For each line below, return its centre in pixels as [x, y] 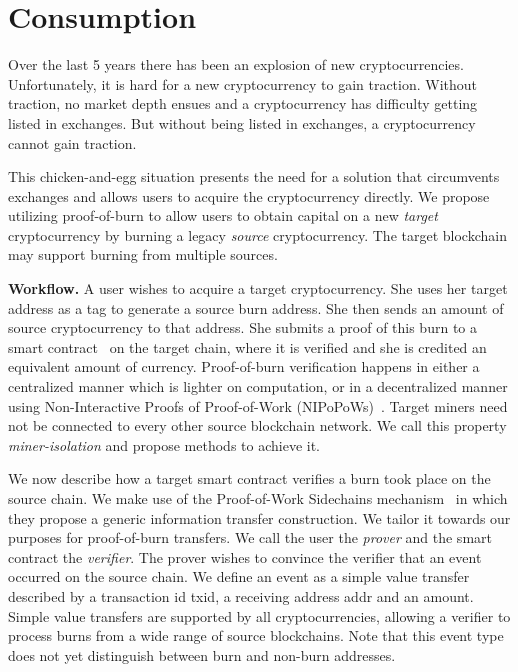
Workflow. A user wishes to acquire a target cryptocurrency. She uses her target [258, 288]
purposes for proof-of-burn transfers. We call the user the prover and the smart [250, 537]
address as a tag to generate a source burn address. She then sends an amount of [256, 307]
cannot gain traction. [72, 142]
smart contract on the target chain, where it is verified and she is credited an [247, 346]
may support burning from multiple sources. [143, 254]
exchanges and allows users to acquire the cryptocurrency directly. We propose [249, 195]
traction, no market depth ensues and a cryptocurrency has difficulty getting [243, 103]
